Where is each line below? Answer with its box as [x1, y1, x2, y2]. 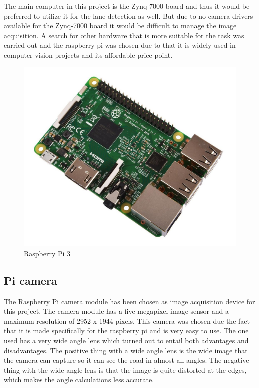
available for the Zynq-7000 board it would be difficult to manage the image [4, 20, 237, 31]
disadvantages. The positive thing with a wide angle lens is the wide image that [4, 345, 248, 355]
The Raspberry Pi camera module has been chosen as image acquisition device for [4, 296, 255, 306]
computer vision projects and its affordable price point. [4, 49, 173, 60]
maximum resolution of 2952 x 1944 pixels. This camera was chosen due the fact [4, 315, 250, 326]
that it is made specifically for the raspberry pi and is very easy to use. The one [4, 325, 249, 336]
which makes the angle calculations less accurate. [4, 374, 154, 385]
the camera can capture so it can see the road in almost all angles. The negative [4, 355, 249, 365]
